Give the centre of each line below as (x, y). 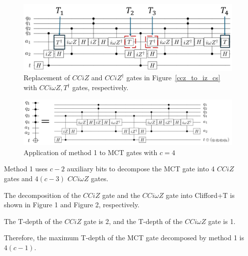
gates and (18, 178)
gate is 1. (222, 221)
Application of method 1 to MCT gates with (91, 152)
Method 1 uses (26, 169)
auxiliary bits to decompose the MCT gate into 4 (141, 169)
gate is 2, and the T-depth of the (133, 221)
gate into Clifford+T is (200, 195)
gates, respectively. (100, 87)
